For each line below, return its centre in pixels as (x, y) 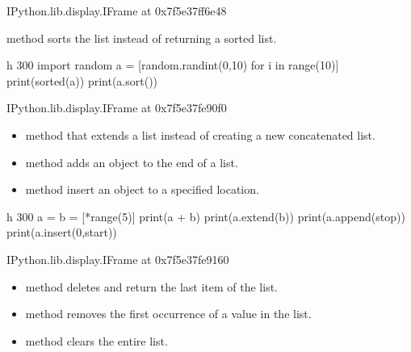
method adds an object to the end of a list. (132, 162)
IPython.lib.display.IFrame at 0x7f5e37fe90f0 (117, 108)
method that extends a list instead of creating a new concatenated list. (200, 134)
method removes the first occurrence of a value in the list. (168, 314)
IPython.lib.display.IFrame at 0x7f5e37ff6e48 (117, 10)
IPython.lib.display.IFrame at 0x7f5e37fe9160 (118, 259)
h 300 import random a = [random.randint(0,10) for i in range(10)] (173, 65)
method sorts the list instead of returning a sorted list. (142, 38)
